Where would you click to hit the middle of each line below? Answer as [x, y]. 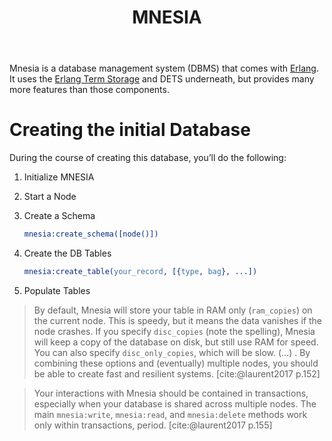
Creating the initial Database [130, 130]
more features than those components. [89, 90]
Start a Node [50, 197]
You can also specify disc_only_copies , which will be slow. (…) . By [172, 352]
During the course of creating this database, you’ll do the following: [148, 158]
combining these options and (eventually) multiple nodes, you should [176, 363]
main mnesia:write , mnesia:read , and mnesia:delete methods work [170, 414]
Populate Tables [57, 290]
